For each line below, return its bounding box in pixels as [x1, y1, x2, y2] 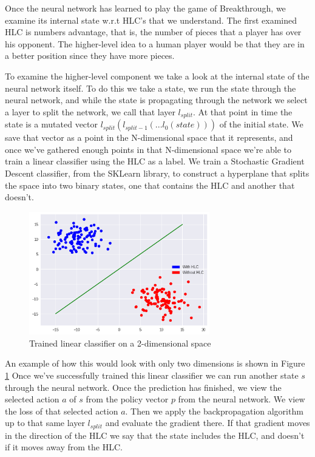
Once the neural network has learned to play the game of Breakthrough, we [5, 2, 286, 14]
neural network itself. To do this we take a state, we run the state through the [5, 81, 296, 94]
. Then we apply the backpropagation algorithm [125, 404, 303, 417]
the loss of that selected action [5, 404, 118, 417]
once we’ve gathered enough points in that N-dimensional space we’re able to [5, 143, 291, 155]
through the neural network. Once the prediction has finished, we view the [5, 381, 282, 393]
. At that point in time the [192, 105, 293, 118]
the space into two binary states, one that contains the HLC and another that [5, 178, 295, 191]
